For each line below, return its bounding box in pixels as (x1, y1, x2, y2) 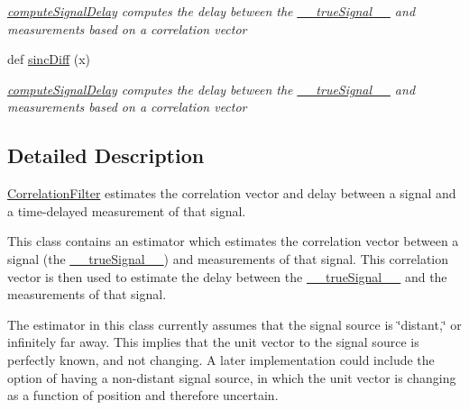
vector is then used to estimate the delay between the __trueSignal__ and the (7, 267, 447, 286)
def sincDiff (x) (7, 50, 91, 68)
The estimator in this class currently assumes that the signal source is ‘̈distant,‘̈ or (7, 314, 462, 333)
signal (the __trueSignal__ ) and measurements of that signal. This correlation (7, 249, 449, 268)
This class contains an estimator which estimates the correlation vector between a (7, 232, 459, 251)
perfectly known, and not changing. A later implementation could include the (7, 350, 435, 369)
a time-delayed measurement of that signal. (7, 201, 246, 220)
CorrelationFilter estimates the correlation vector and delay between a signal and (7, 184, 456, 203)
